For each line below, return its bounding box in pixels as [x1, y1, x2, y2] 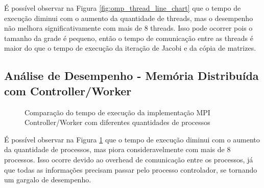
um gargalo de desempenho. [4, 174, 91, 185]
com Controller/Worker [4, 82, 132, 98]
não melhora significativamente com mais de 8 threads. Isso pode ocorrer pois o [4, 23, 253, 33]
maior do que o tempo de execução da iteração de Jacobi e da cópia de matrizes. [4, 43, 256, 53]
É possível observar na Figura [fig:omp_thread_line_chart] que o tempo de [4, 3, 241, 13]
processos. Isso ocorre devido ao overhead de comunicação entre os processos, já [4, 154, 253, 164]
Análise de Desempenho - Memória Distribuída [4, 68, 259, 83]
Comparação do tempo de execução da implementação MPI [25, 107, 210, 117]
